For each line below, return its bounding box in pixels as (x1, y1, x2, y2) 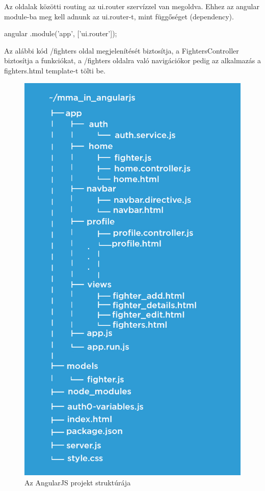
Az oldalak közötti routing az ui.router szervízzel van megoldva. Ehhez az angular (4, 1, 259, 11)
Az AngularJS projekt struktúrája (24, 477, 131, 487)
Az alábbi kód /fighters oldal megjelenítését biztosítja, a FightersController (4, 45, 239, 56)
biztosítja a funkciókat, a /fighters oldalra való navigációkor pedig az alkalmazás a (4, 55, 261, 66)
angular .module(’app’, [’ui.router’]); (4, 28, 117, 39)
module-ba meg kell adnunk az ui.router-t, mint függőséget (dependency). (4, 11, 234, 21)
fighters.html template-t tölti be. (4, 65, 105, 75)
